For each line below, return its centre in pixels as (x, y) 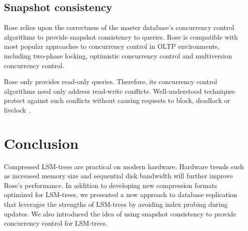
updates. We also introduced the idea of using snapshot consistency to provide (120, 213)
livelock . (18, 109)
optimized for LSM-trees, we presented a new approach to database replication (121, 195)
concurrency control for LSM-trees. (56, 223)
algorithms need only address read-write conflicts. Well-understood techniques (120, 91)
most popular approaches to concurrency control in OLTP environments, (112, 46)
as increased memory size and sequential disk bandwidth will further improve (118, 176)
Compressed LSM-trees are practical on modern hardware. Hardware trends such (124, 166)
